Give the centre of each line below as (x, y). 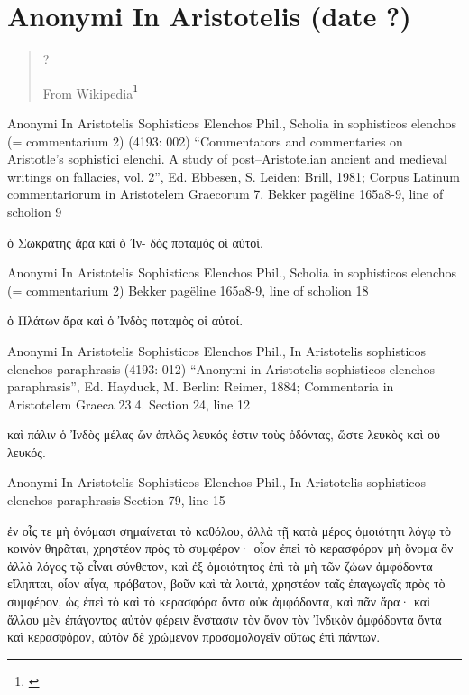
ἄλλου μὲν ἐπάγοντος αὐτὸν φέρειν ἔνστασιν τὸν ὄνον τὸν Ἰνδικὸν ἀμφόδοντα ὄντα (225, 619)
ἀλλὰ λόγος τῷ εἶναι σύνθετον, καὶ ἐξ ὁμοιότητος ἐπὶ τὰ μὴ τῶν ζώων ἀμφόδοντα (220, 565)
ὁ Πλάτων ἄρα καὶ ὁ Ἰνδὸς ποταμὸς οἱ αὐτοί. (125, 320)
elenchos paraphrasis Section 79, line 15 (116, 500)
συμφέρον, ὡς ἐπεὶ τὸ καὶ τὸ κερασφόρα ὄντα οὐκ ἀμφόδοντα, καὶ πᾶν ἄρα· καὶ (219, 601)
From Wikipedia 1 (91, 91)
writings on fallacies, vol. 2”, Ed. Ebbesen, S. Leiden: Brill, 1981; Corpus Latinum (234, 176)
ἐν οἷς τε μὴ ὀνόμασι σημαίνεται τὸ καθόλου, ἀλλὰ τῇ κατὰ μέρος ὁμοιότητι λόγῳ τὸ (229, 530)
